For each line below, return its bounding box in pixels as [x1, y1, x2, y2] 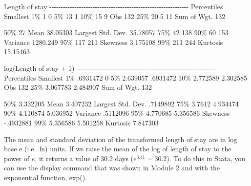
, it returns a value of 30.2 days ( [35, 153, 134, 163]
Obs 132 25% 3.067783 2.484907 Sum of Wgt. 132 [4, 82, 152, 92]
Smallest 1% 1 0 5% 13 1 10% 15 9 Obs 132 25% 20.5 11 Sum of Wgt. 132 [4, 11, 226, 21]
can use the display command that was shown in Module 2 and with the [4, 163, 220, 173]
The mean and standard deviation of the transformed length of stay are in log [4, 134, 237, 144]
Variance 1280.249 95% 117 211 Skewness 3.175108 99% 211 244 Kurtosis [4, 37, 223, 47]
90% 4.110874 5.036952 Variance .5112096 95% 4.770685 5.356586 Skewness [4, 108, 230, 118]
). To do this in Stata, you [167, 153, 246, 163]
